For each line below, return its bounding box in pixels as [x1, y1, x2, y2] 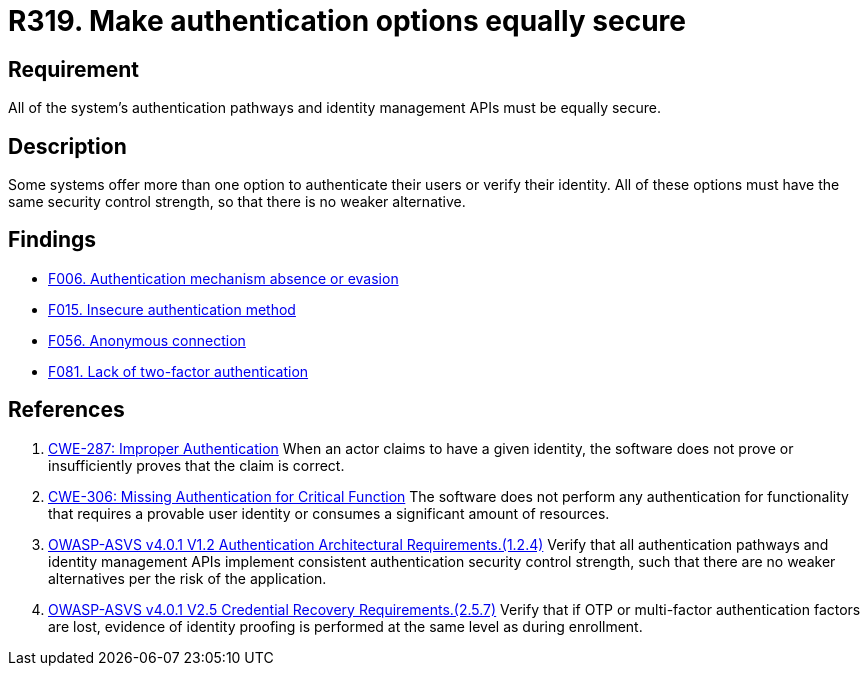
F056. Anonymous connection [48, 331, 246, 349]
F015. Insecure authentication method [48, 300, 296, 318]
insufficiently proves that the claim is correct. [48, 456, 345, 474]
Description [8, 133, 127, 159]
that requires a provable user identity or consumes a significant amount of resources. [48, 504, 610, 522]
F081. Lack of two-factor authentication [48, 362, 309, 380]
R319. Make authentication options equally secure [8, 4, 686, 38]
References [8, 397, 125, 423]
